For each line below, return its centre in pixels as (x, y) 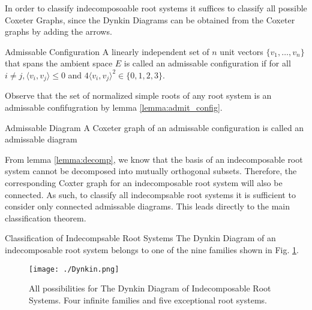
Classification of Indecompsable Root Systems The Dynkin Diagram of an (140, 238)
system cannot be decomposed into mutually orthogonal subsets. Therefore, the (151, 171)
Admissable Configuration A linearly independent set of (107, 51)
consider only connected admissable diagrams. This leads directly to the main (148, 206)
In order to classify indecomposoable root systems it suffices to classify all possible (156, 8)
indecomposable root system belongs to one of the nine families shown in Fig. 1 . (152, 249)
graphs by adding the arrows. (58, 31)
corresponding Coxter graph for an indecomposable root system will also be (144, 182)
